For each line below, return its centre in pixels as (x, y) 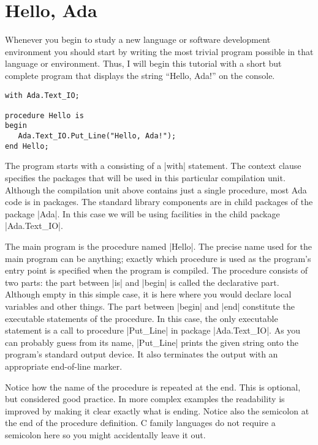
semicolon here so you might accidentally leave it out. (105, 434)
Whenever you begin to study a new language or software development (138, 39)
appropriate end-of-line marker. (64, 366)
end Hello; (27, 146)
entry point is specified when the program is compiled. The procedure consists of (157, 270)
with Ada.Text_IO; (42, 95)
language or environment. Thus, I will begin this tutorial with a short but (143, 63)
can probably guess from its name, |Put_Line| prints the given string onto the (152, 342)
